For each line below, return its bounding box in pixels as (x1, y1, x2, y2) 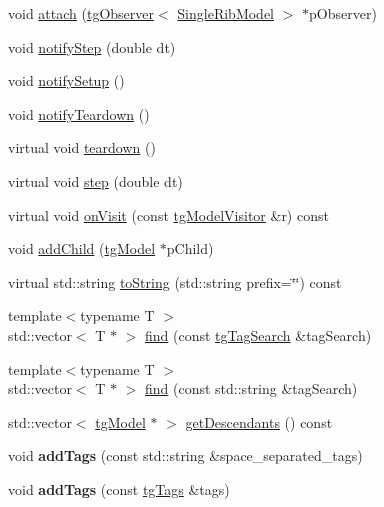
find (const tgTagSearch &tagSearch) (145, 324, 372, 345)
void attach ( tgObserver (8, 3, 154, 23)
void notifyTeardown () (8, 103, 150, 124)
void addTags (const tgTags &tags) (8, 478, 230, 499)
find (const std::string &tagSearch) (145, 378, 358, 399)
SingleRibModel (177, 3, 274, 23)
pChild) (166, 238, 214, 259)
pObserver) (309, 3, 377, 23)
